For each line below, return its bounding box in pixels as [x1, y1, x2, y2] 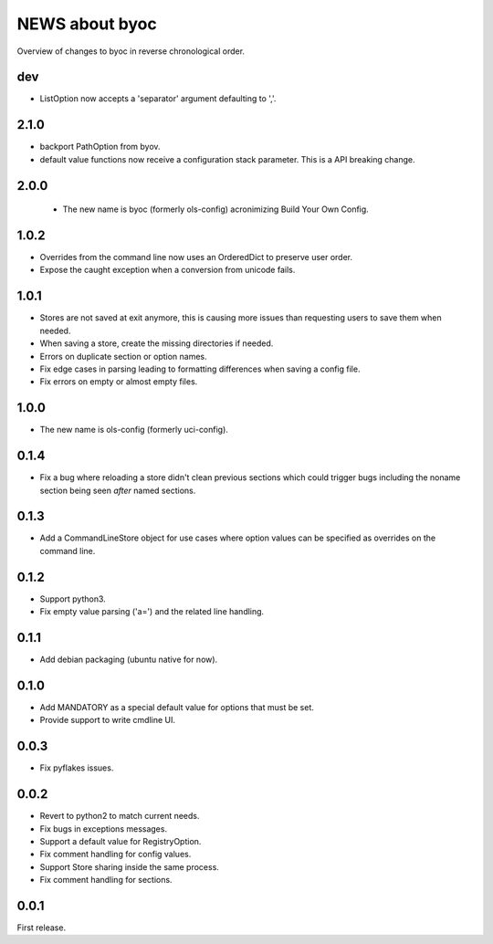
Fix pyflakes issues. [39, 762, 114, 773]
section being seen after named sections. [39, 485, 196, 496]
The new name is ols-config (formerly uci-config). [39, 425, 228, 435]
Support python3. [39, 593, 107, 604]
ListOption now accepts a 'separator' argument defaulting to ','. [39, 93, 277, 104]
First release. [16, 922, 67, 933]
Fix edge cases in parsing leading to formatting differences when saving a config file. [39, 363, 361, 374]
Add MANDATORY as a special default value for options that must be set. [39, 701, 315, 712]
